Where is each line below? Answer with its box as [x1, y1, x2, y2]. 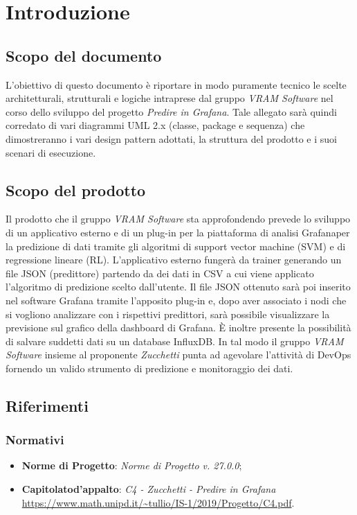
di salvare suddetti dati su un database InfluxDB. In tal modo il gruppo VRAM [6, 333, 344, 348]
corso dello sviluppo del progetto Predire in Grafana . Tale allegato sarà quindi [6, 104, 337, 119]
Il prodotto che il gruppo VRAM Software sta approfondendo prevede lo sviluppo [6, 211, 351, 226]
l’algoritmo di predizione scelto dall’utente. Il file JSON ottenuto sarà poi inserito [6, 279, 351, 294]
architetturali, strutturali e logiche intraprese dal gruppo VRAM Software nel [6, 91, 333, 105]
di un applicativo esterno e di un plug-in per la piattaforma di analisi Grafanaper [6, 225, 350, 239]
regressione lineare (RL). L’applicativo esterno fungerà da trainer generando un [6, 252, 342, 267]
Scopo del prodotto [6, 179, 146, 200]
